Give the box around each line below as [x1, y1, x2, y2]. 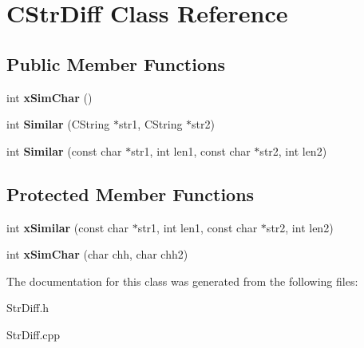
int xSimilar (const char [6, 219, 129, 235]
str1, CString [118, 116, 183, 132]
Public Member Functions [6, 51, 225, 76]
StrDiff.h [6, 299, 49, 316]
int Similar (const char [6, 142, 122, 159]
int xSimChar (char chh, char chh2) [6, 246, 188, 263]
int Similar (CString [6, 116, 110, 132]
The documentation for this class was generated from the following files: [6, 272, 358, 289]
